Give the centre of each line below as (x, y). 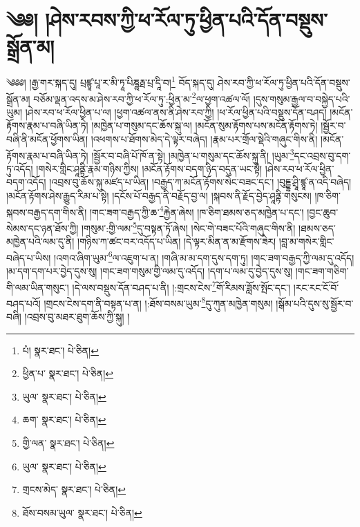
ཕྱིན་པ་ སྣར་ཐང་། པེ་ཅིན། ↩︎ (68, 373)
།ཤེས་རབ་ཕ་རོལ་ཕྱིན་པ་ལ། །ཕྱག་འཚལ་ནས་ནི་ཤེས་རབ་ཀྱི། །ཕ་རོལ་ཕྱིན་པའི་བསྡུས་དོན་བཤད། (176, 112)
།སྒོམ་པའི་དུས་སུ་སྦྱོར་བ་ (315, 303)
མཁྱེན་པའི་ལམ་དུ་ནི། (40, 241)
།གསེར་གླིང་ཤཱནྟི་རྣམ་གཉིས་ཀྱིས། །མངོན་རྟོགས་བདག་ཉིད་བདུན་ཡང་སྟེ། (149, 168)
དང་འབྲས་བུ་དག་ (322, 155)
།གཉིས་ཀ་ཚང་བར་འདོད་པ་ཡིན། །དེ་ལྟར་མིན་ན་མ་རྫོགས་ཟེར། (177, 241)
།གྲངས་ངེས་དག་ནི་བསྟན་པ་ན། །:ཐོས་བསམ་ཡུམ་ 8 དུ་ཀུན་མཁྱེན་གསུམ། (158, 302)
